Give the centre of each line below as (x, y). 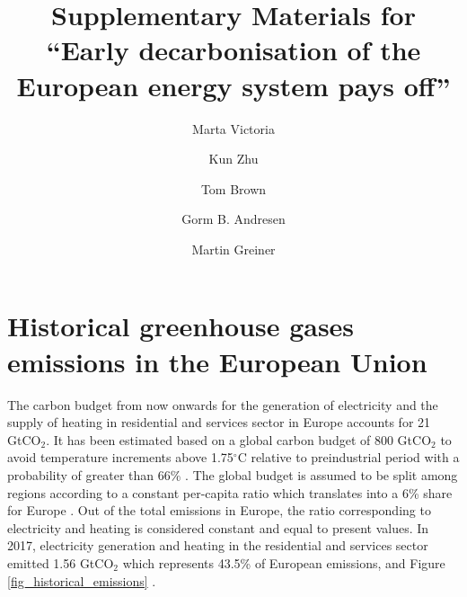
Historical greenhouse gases (181, 326)
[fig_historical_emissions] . (82, 580)
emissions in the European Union (217, 361)
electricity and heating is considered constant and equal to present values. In (218, 527)
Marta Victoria (233, 128)
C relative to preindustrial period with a (348, 457)
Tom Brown (233, 188)
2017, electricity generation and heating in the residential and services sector (218, 545)
